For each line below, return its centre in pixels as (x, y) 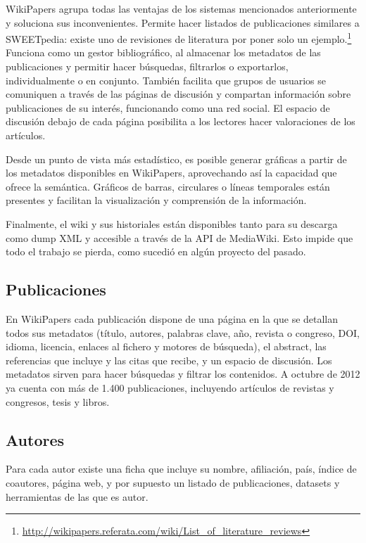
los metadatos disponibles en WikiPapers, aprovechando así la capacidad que (171, 173)
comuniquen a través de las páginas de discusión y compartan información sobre (178, 94)
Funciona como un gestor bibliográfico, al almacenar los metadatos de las (163, 52)
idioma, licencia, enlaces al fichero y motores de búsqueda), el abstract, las (166, 346)
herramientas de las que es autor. (77, 496)
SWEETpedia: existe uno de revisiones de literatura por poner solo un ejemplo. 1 (179, 38)
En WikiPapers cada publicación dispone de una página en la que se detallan (172, 318)
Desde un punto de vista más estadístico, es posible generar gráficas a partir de (176, 159)
